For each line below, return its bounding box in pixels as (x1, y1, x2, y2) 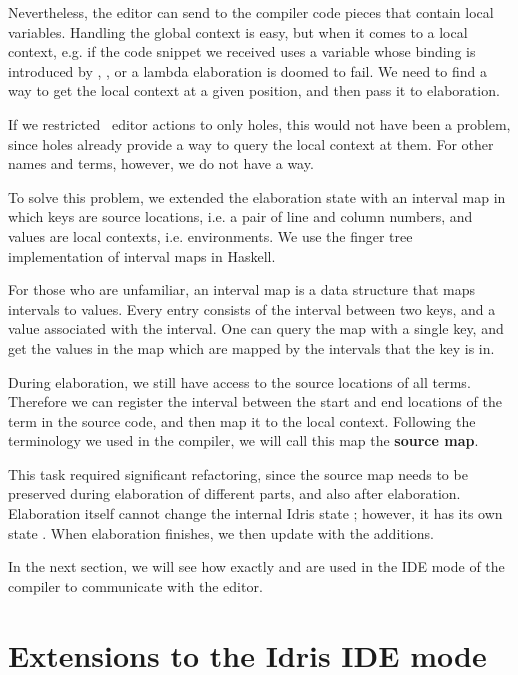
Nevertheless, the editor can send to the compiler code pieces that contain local (8, 2, 494, 22)
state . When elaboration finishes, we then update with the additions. (8, 522, 434, 543)
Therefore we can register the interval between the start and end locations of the (8, 391, 502, 412)
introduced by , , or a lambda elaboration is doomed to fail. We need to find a (8, 60, 487, 81)
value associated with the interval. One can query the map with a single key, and (8, 318, 504, 339)
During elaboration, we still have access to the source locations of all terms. (8, 371, 471, 392)
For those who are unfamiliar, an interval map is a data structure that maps (8, 279, 476, 300)
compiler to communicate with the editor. (8, 575, 263, 596)
